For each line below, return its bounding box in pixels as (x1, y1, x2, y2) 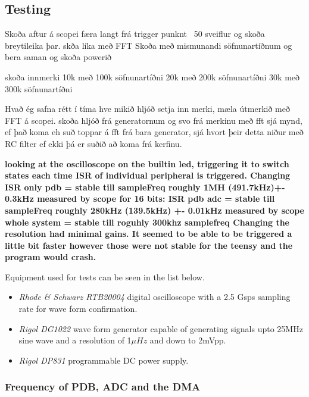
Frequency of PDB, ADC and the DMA (5, 379, 201, 394)
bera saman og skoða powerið (5, 51, 112, 63)
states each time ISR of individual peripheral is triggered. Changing (5, 169, 291, 182)
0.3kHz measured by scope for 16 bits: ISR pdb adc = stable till (5, 192, 275, 205)
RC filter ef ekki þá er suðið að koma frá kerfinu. (5, 137, 182, 149)
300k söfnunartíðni (5, 82, 73, 95)
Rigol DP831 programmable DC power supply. (18, 354, 189, 366)
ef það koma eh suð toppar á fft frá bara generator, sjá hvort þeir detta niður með (5, 126, 304, 138)
